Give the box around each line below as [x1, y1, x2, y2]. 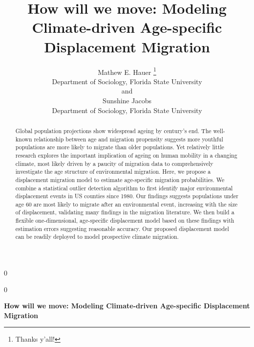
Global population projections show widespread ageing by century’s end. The [15, 126, 212, 135]
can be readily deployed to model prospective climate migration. [15, 232, 179, 241]
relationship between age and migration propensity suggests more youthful [34, 135, 223, 143]
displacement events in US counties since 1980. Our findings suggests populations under [15, 192, 238, 200]
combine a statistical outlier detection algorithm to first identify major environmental [15, 184, 233, 192]
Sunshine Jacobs [103, 95, 151, 105]
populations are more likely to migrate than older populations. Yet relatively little [15, 143, 224, 151]
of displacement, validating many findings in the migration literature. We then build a [15, 208, 234, 216]
